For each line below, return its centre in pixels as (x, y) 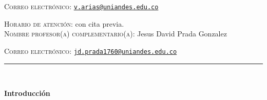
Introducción (27, 93)
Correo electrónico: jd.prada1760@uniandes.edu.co (91, 51)
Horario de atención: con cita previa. (64, 23)
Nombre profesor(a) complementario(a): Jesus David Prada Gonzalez (116, 34)
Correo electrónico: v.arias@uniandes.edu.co (81, 6)
